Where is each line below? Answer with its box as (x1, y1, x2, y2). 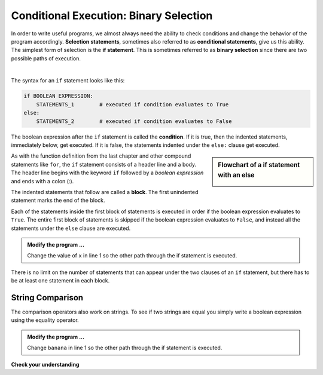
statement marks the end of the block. (11, 197, 105, 204)
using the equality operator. (11, 316, 79, 324)
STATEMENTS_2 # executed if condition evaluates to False (36, 118, 232, 125)
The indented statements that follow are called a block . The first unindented (11, 188, 199, 195)
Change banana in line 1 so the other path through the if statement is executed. (27, 344, 223, 352)
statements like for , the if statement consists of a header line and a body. (11, 161, 197, 168)
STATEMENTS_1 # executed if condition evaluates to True (36, 101, 229, 107)
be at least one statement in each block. (11, 277, 110, 284)
